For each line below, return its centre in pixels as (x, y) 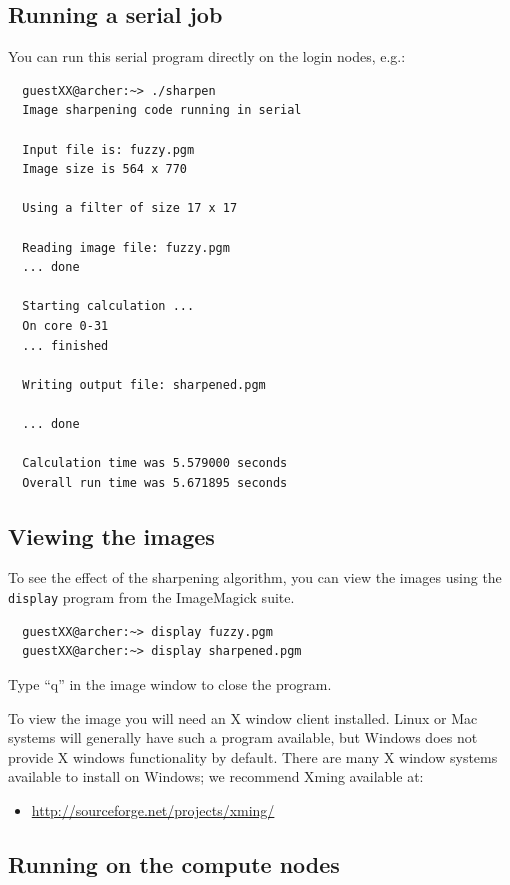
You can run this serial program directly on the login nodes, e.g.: (207, 56)
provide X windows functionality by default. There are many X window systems (253, 756)
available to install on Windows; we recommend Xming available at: (216, 776)
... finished (65, 345)
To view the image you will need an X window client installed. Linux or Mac (243, 717)
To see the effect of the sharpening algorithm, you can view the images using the (255, 577)
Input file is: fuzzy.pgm (108, 149)
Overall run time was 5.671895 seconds (155, 482)
